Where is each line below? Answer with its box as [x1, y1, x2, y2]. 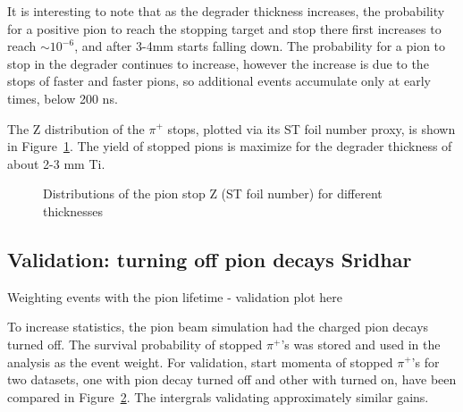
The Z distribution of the [7, 119, 145, 138]
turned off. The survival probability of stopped [7, 334, 263, 353]
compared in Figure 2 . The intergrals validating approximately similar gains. [7, 387, 429, 406]
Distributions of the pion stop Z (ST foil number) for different [43, 184, 383, 203]
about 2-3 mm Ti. [7, 154, 105, 172]
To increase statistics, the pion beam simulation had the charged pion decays [7, 317, 429, 336]
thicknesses [43, 201, 104, 220]
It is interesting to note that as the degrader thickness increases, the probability [7, 2, 445, 20]
